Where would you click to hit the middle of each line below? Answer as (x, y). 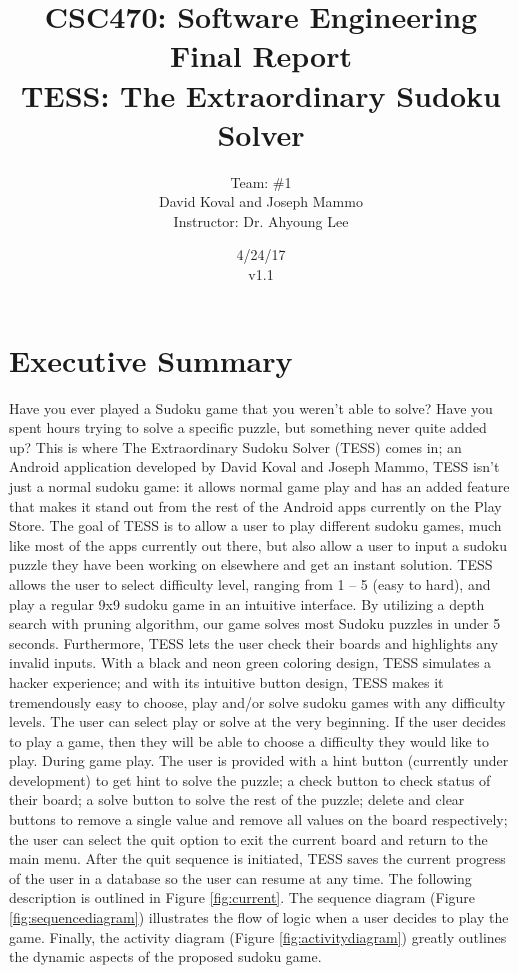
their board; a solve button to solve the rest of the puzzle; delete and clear (237, 799)
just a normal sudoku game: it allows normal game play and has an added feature (259, 485)
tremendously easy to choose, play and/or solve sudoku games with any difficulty (257, 701)
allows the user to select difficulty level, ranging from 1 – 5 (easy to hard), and (250, 583)
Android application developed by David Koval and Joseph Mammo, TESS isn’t (254, 466)
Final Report (260, 55)
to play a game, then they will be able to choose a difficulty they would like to (249, 740)
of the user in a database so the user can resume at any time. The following (240, 877)
